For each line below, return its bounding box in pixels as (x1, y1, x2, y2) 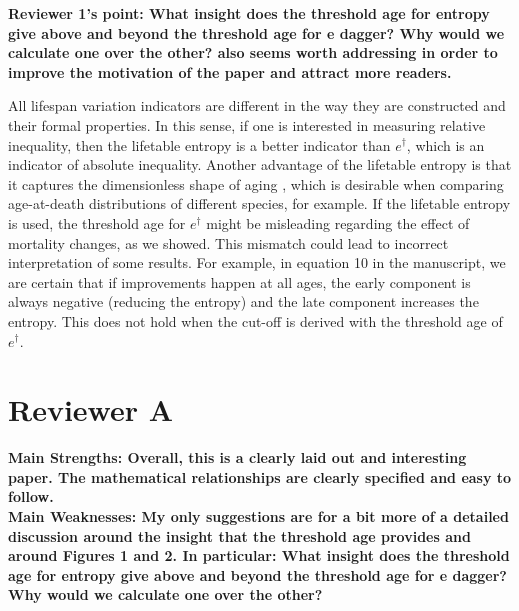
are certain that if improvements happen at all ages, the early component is (8, 271, 471, 292)
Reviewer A (8, 389, 174, 430)
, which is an (406, 134, 485, 155)
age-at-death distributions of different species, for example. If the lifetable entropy (8, 193, 511, 214)
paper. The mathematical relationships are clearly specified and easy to (8, 466, 512, 487)
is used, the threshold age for (8, 212, 186, 233)
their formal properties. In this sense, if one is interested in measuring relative (8, 114, 486, 135)
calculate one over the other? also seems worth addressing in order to (8, 42, 498, 63)
